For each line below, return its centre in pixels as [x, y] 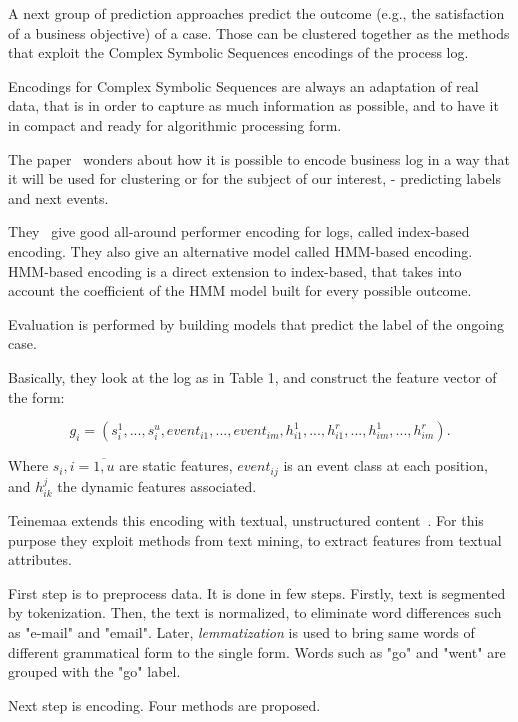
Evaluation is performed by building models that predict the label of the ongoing [256, 323]
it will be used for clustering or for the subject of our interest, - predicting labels [255, 178]
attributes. [40, 559]
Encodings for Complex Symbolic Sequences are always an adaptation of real [243, 85]
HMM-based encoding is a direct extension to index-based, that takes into [235, 270]
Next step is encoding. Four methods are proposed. [164, 704]
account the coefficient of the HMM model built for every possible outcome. [240, 290]
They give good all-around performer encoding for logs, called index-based [239, 231]
